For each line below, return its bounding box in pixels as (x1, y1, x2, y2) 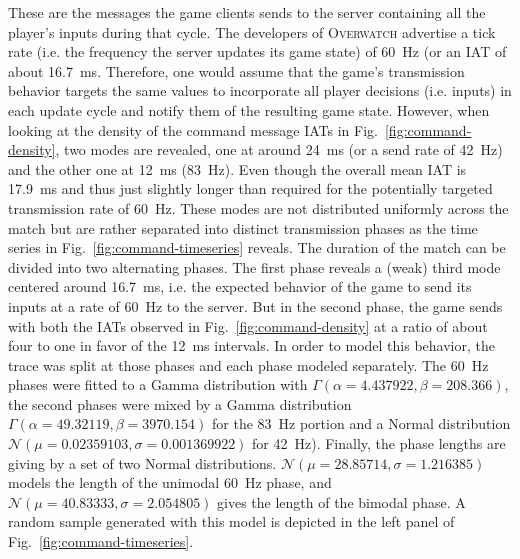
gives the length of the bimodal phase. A (217, 491, 466, 512)
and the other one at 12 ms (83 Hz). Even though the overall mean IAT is (8, 158, 467, 179)
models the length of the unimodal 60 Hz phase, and (8, 472, 332, 493)
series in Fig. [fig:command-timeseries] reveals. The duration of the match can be (8, 237, 506, 258)
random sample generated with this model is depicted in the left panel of (8, 511, 455, 532)
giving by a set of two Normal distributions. (8, 452, 277, 473)
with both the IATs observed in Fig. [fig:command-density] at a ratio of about (8, 315, 488, 336)
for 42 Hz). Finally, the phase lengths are (252, 433, 506, 454)
